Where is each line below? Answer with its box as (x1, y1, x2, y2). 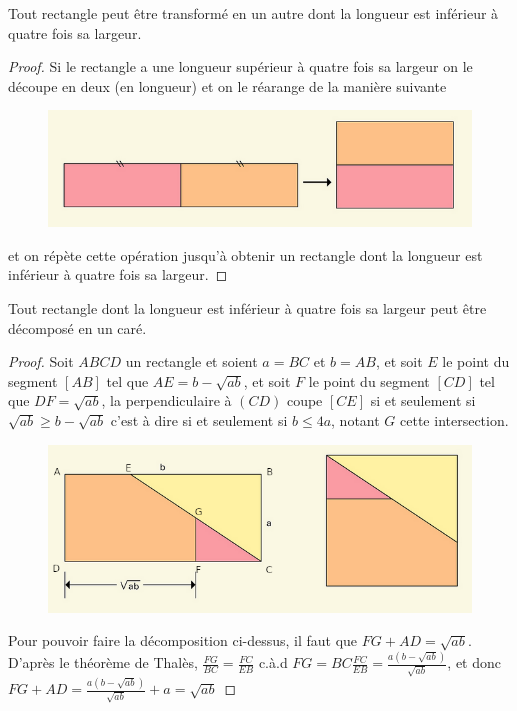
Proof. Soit (8, 351, 74, 372)
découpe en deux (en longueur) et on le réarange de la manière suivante (8, 75, 447, 96)
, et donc (447, 652, 501, 673)
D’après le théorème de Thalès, (8, 652, 198, 673)
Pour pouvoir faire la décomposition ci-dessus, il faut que (8, 630, 358, 651)
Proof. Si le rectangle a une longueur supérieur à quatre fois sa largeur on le (8, 56, 473, 77)
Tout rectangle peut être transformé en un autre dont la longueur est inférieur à (8, 3, 499, 23)
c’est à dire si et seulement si (110, 409, 288, 430)
